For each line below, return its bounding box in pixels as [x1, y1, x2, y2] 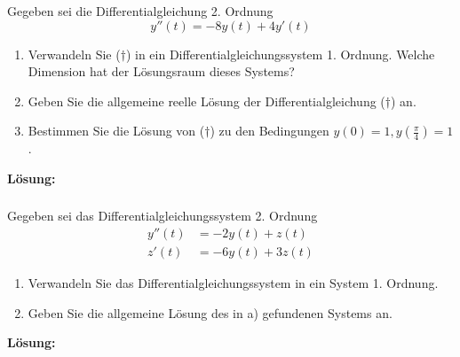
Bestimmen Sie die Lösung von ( [28, 121, 205, 140]
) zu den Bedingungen [210, 121, 329, 140]
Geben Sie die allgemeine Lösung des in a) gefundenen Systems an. [28, 303, 393, 322]
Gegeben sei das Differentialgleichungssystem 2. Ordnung [7, 206, 318, 225]
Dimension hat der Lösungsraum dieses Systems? [28, 62, 295, 81]
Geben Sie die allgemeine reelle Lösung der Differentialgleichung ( [28, 91, 385, 110]
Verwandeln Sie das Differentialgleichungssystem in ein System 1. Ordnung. [28, 274, 439, 292]
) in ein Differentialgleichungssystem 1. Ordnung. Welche [125, 44, 435, 63]
